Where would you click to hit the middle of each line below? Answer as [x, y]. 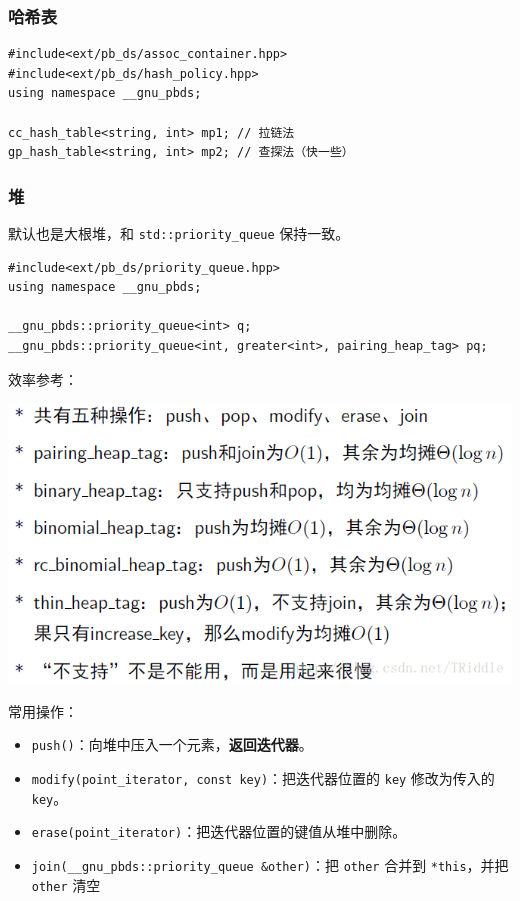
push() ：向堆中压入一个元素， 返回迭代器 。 [172, 744]
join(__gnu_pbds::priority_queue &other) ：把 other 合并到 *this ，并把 [270, 865]
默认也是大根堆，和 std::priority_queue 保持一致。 [179, 233]
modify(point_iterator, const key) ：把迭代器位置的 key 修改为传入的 [263, 778]
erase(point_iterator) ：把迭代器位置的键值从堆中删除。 [219, 831]
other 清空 [66, 884]
